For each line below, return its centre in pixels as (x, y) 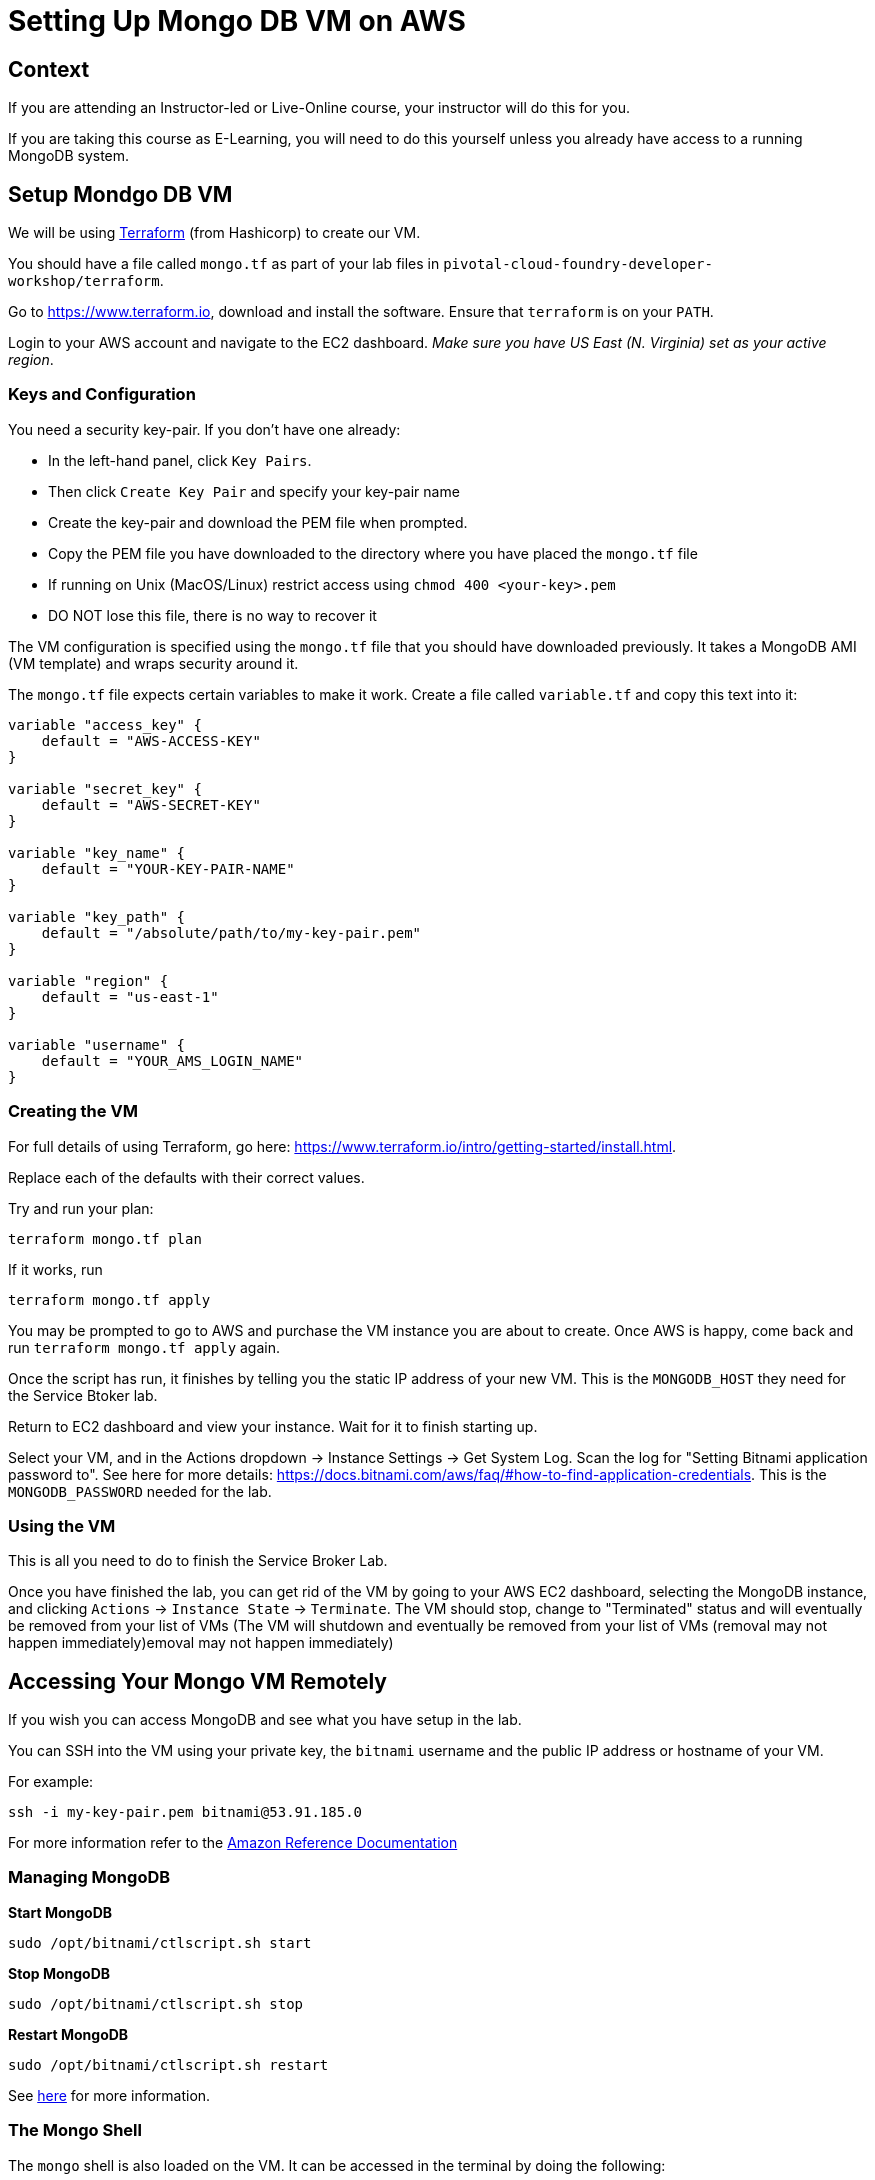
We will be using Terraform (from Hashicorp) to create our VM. (214, 233)
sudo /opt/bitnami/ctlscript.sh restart (168, 2064)
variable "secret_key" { (105, 788)
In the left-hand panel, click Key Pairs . (180, 460)
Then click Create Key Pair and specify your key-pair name (254, 491)
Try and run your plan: (81, 1208)
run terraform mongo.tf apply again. (144, 1347)
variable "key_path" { (97, 916)
